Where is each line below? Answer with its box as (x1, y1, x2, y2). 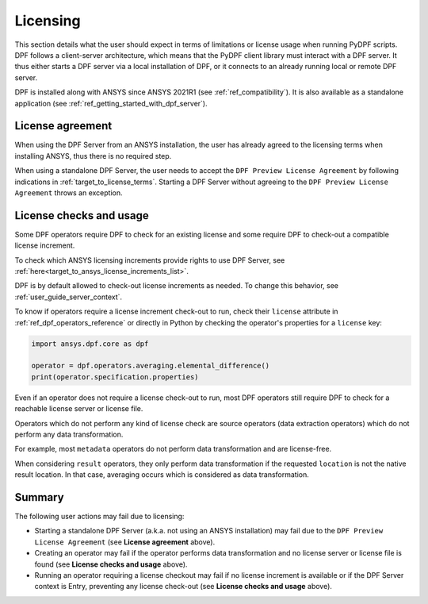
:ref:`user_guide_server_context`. (14, 292, 123, 302)
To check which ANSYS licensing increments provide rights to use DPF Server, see (14, 255, 285, 265)
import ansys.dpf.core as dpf (31, 339, 149, 348)
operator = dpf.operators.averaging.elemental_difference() (31, 361, 270, 371)
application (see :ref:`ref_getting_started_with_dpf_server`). (14, 98, 208, 108)
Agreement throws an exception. (14, 187, 123, 198)
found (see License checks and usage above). (34, 560, 188, 569)
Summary (14, 491, 64, 504)
